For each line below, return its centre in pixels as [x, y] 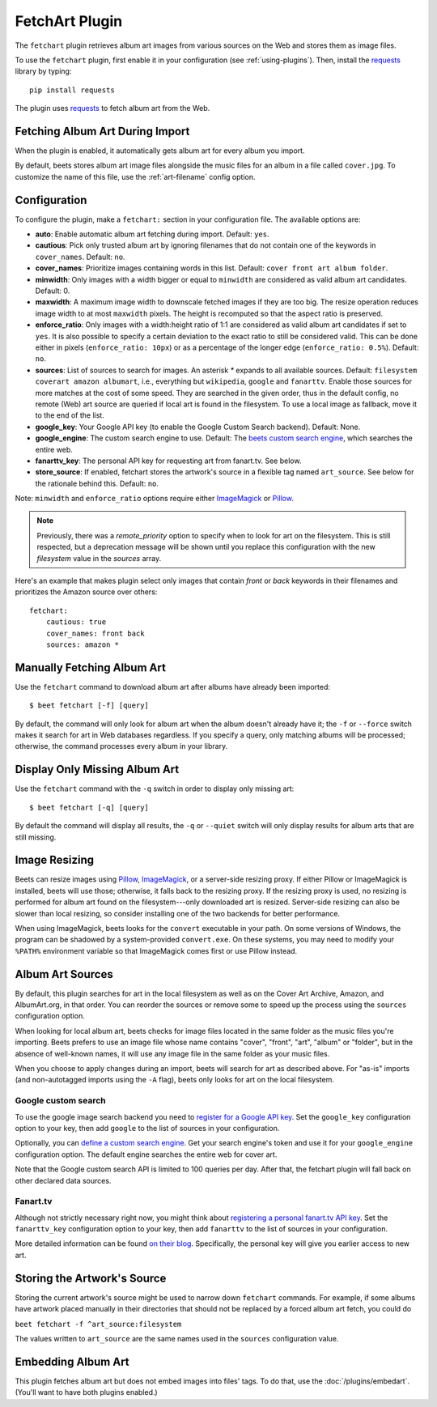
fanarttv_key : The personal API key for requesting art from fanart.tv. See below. [168, 461]
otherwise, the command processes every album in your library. [121, 746]
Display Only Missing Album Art [97, 769]
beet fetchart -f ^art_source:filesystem [98, 1324]
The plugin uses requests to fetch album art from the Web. [112, 108]
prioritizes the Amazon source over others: [86, 592]
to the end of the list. [70, 415]
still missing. [36, 837]
